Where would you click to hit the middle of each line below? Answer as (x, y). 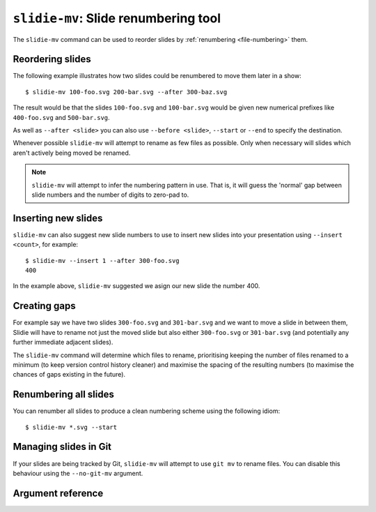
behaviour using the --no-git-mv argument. (78, 473)
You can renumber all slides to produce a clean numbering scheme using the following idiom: (147, 411)
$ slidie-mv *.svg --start (71, 427)
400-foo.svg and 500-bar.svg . (62, 117)
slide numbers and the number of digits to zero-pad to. (110, 195)
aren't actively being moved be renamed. (72, 153)
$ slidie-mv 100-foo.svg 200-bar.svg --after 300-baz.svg (126, 92)
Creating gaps (44, 306)
